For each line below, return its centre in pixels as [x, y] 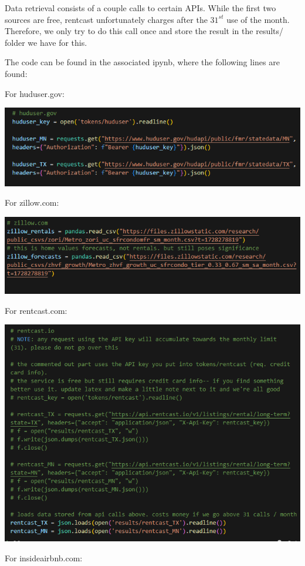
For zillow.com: [32, 202]
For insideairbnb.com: [44, 557]
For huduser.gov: [35, 93]
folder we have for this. [46, 42]
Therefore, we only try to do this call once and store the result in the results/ [144, 31]
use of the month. [258, 19]
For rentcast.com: [36, 310]
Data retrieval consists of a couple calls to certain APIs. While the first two [140, 8]
